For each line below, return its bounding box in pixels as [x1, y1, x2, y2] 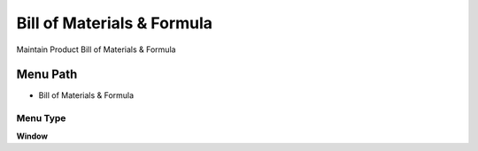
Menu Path [16, 67, 78, 82]
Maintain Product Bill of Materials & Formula [16, 44, 176, 55]
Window [16, 131, 49, 141]
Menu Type [16, 112, 66, 125]
